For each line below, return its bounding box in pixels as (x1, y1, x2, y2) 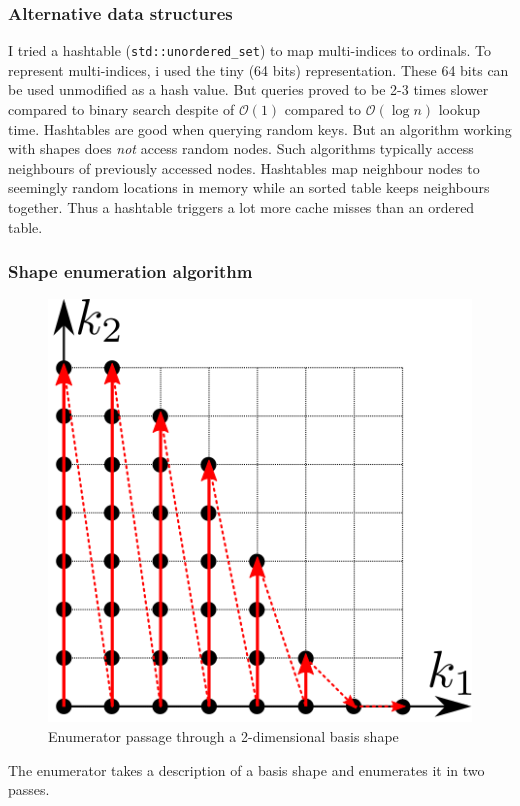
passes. (8, 779, 50, 800)
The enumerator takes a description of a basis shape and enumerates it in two (8, 759, 485, 780)
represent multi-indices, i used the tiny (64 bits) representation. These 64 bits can (8, 59, 509, 80)
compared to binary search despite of (8, 99, 235, 120)
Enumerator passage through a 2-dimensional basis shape (48, 726, 399, 747)
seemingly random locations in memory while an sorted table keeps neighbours (8, 177, 490, 198)
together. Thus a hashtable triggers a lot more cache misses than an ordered (8, 197, 475, 218)
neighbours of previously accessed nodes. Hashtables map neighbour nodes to (8, 157, 480, 178)
